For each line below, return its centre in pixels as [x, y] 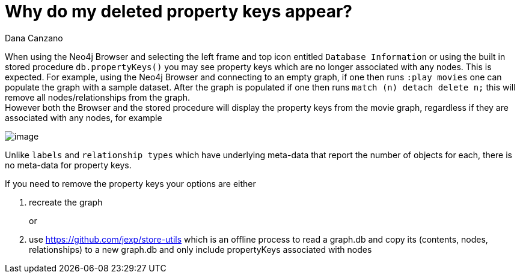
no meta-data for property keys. [68, 165]
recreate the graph [66, 202]
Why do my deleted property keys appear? [179, 11]
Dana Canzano [34, 38]
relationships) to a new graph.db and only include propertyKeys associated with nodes [200, 249]
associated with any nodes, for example [84, 117]
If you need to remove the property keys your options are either [130, 183]
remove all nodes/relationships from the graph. [98, 97]
